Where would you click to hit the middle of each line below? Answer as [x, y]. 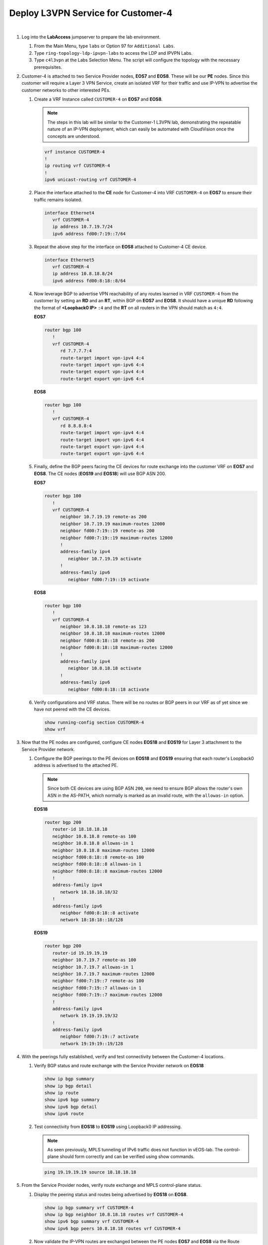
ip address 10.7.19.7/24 [82, 227]
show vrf [55, 729]
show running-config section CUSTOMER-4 [94, 722]
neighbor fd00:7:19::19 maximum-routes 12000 [117, 538]
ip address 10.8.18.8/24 [82, 274]
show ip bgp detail [68, 1086]
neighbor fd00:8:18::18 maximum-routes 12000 [117, 648]
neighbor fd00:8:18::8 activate [100, 913]
